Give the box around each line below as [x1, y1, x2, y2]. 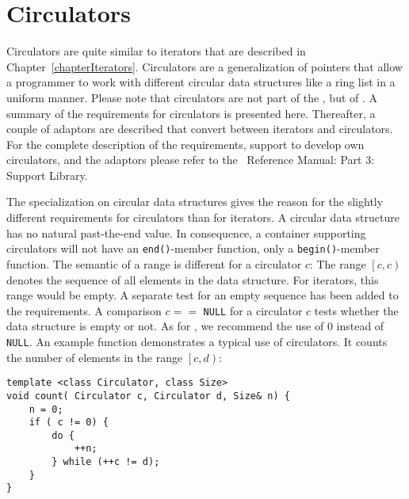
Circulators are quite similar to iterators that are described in [6, 43, 306, 59]
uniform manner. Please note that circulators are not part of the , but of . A [6, 89, 378, 105]
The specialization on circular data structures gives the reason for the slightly [6, 193, 384, 210]
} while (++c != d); [52, 456, 160, 468]
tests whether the [314, 302, 399, 318]
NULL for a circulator [203, 302, 303, 318]
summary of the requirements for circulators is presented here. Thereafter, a [6, 105, 376, 121]
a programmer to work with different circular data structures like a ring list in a [6, 74, 396, 90]
